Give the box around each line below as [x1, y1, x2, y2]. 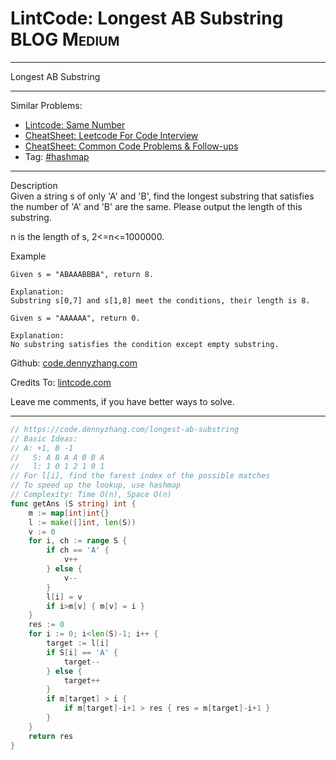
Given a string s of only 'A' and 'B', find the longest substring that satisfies [10, 190, 315, 202]
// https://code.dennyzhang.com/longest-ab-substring [10, 424, 240, 434]
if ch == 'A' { [46, 545, 110, 556]
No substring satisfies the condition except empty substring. [10, 339, 280, 349]
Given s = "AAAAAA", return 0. [10, 313, 141, 323]
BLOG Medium [10, 28, 120, 51]
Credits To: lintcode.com [10, 376, 112, 388]
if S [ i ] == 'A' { [46, 647, 118, 657]
